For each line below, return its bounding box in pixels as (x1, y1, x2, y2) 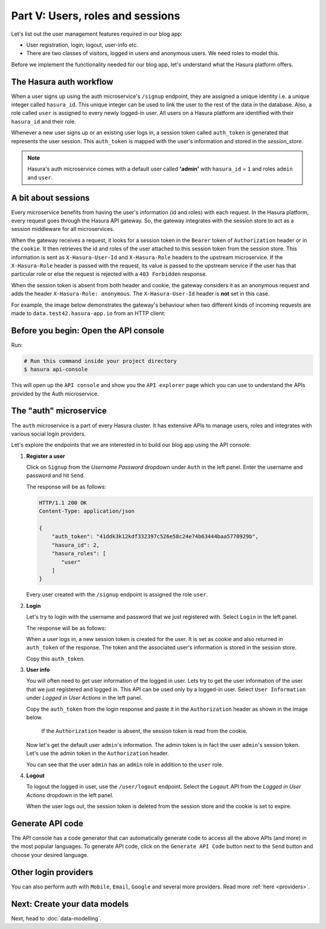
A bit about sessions (11, 192, 90, 203)
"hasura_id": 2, (51, 541, 100, 549)
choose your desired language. (11, 851, 89, 858)
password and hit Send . (26, 472, 86, 479)
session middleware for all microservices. (11, 226, 115, 233)
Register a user (26, 452, 66, 460)
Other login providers (11, 867, 94, 877)
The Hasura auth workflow (11, 76, 113, 87)
